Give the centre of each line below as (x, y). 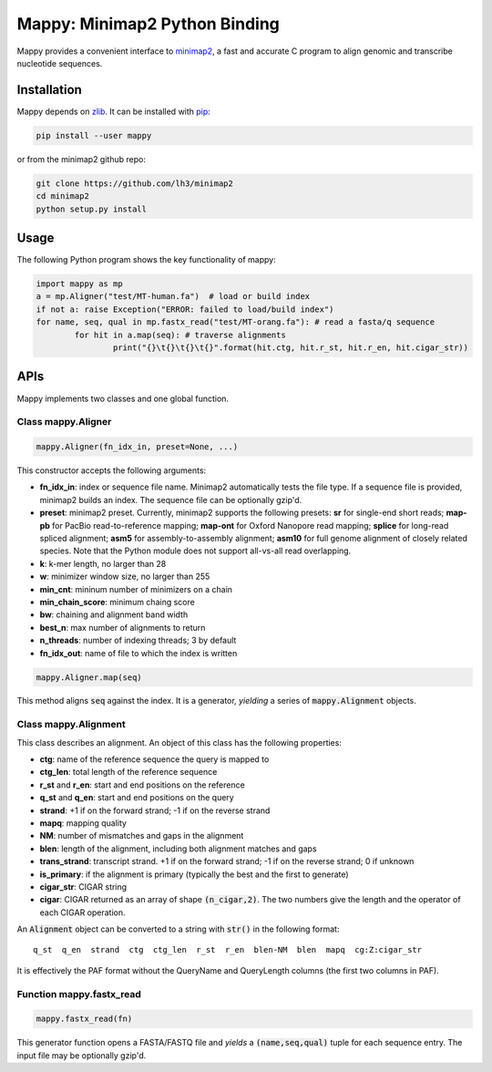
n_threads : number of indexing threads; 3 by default (138, 640)
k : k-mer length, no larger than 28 (103, 563)
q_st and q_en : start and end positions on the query (137, 798)
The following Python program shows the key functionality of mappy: (147, 260)
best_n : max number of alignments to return (123, 627)
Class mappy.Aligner (64, 422)
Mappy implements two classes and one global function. (123, 398)
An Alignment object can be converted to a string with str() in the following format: (178, 929)
